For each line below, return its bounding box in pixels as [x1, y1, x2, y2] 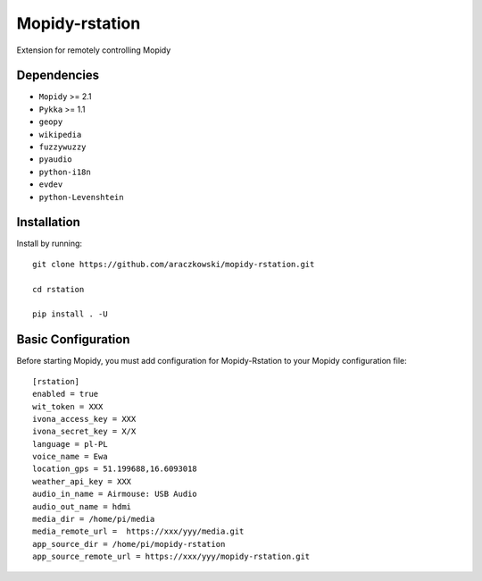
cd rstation [32, 284, 85, 294]
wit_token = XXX [32, 401, 104, 411]
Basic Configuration [16, 332, 130, 348]
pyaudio [38, 155, 73, 164]
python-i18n [38, 166, 91, 177]
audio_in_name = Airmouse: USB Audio [32, 489, 198, 500]
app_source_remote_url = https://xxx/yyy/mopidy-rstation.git [32, 552, 311, 562]
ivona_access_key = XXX [32, 414, 137, 424]
